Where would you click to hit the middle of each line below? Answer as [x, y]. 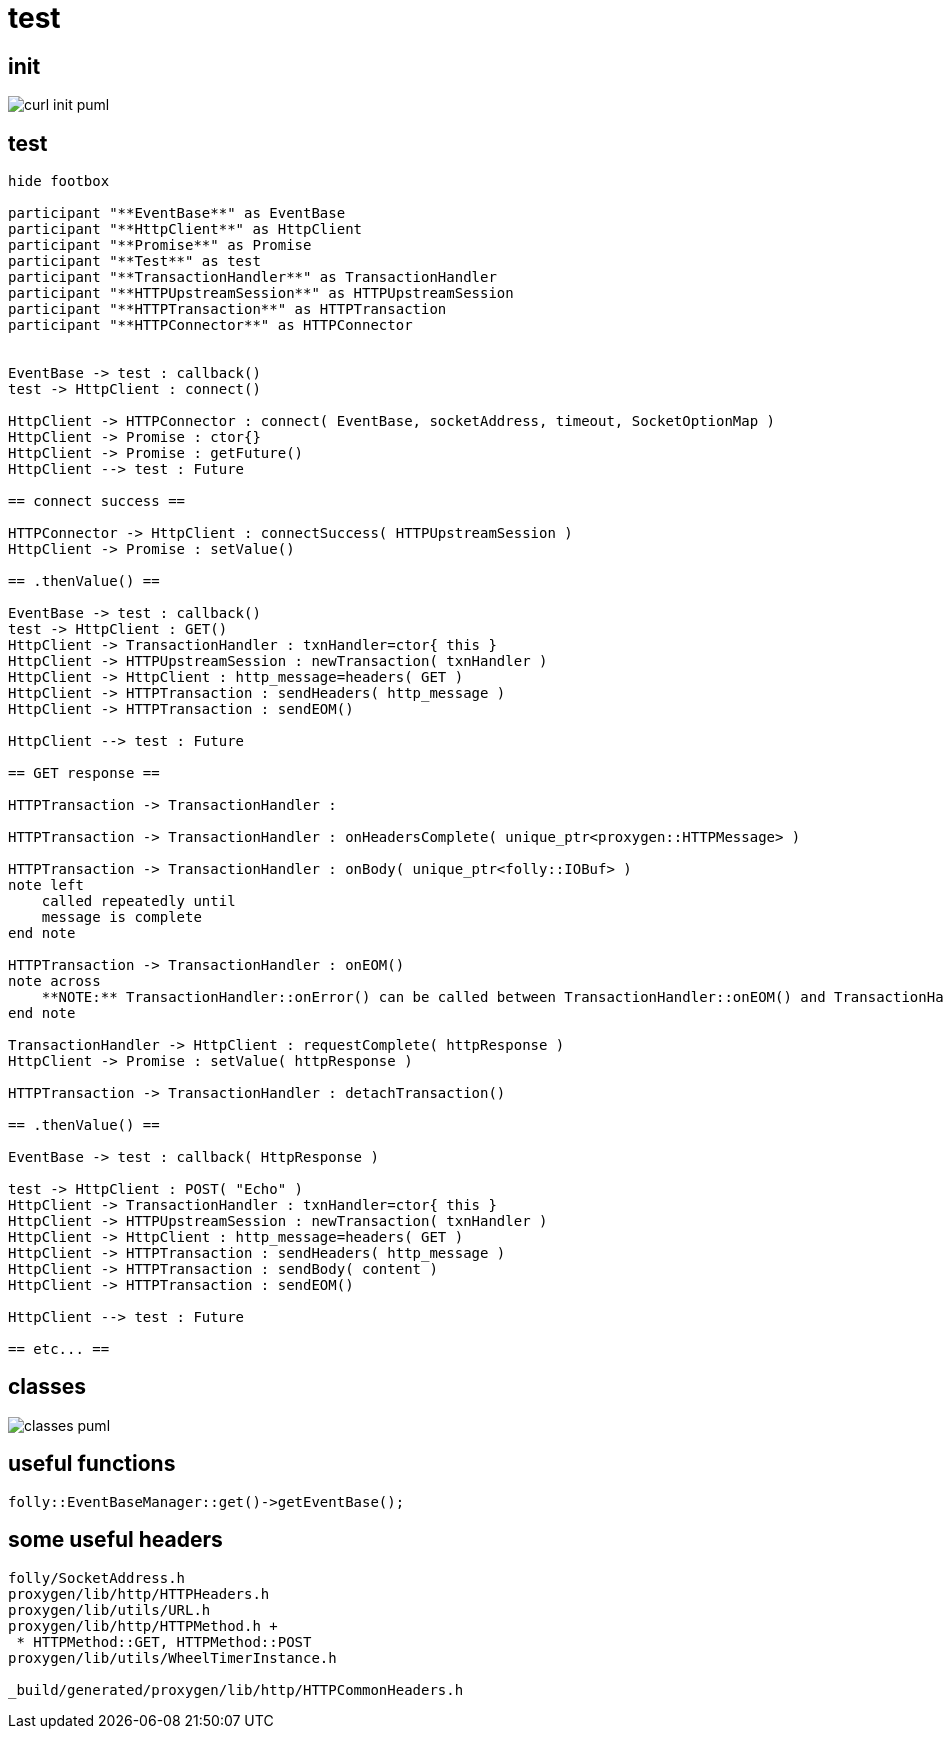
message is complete [121, 917]
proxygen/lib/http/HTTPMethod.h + [143, 1625]
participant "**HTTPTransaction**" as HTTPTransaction [227, 309]
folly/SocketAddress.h [97, 1577]
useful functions [92, 1464]
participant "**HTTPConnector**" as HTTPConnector [210, 325]
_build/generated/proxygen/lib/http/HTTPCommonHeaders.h [236, 1689]
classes [47, 1387]
